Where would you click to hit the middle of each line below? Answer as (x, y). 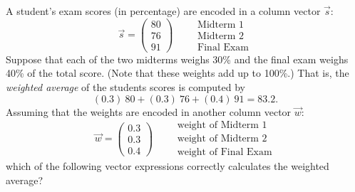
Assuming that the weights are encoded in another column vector (149, 111)
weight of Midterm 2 (222, 139)
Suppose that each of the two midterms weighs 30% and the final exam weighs (177, 59)
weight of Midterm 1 (222, 126)
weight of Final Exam (225, 153)
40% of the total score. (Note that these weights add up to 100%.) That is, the (177, 73)
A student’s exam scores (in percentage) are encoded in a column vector (163, 11)
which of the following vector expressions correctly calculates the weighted (168, 166)
